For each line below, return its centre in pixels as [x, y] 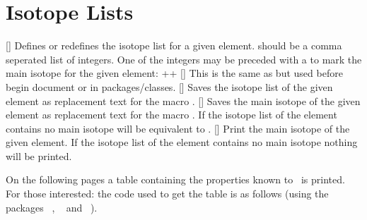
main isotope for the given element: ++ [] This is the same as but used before [174, 73]
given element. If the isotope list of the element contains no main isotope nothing [182, 142]
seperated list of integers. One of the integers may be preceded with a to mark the [184, 59]
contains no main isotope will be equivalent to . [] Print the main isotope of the [178, 128]
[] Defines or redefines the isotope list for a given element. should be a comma [174, 45]
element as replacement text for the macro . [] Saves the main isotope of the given [183, 100]
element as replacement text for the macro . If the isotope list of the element [171, 115]
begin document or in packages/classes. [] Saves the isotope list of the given [169, 86]
